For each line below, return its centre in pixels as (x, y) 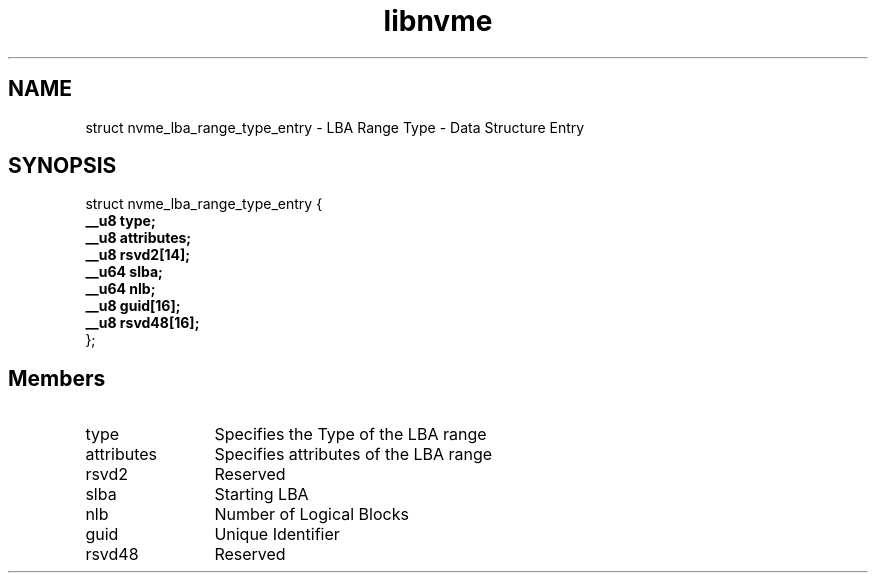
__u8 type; (120, 221)
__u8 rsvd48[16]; (142, 323)
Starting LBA (261, 494)
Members (57, 378)
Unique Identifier (277, 534)
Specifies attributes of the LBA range (353, 454)
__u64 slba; (124, 272)
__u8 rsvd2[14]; (138, 255)
